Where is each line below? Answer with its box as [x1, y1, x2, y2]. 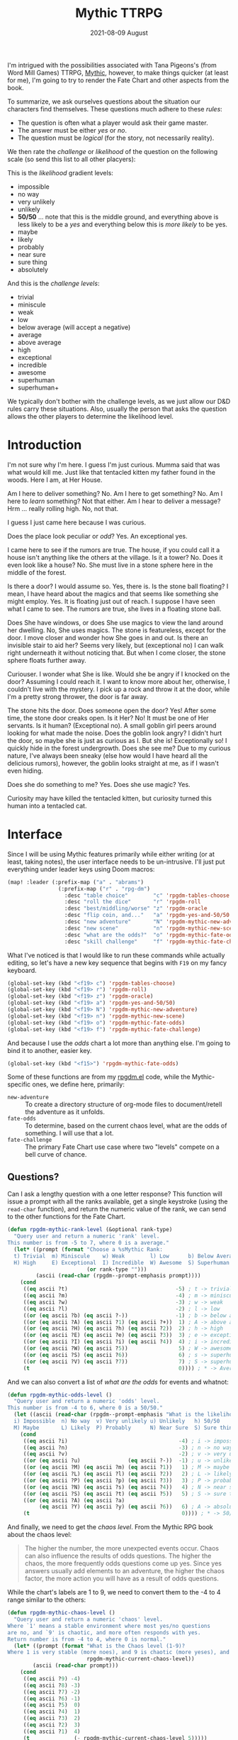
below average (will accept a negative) [17, 323, 131, 331]
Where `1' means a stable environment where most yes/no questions [7, 1622, 211, 1629]
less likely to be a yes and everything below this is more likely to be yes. [17, 220, 228, 228]
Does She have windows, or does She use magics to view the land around [7, 618, 223, 627]
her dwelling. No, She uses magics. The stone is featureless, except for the [7, 626, 227, 634]
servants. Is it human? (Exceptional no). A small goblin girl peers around [7, 721, 217, 729]
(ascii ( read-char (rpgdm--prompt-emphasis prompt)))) [35, 1272, 201, 1279]
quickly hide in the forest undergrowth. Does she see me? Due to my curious [7, 744, 231, 752]
